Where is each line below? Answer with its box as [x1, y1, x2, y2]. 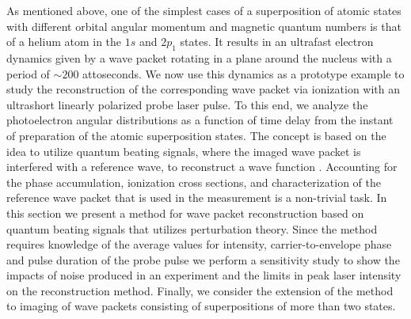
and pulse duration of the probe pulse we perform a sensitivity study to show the [6, 251, 400, 268]
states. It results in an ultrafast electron [180, 33, 374, 50]
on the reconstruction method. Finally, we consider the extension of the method [6, 282, 394, 298]
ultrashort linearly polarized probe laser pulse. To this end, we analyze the [6, 96, 368, 112]
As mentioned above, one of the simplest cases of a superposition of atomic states [6, 2, 401, 18]
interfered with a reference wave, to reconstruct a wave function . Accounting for [6, 158, 398, 175]
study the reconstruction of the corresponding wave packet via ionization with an [6, 81, 401, 97]
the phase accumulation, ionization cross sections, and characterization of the [6, 173, 381, 190]
